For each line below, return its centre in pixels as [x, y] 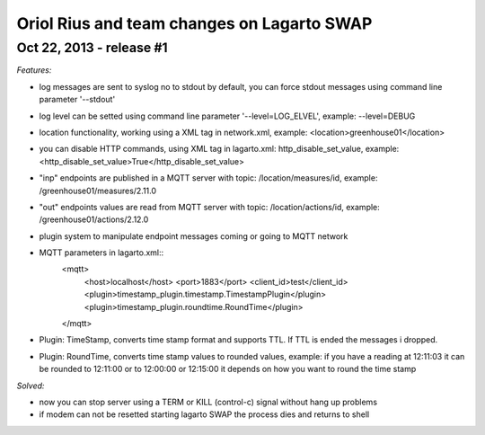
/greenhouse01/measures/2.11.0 [98, 191]
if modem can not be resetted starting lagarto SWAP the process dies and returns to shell [204, 414]
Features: [34, 70]
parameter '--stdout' [77, 100]
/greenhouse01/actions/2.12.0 [94, 219]
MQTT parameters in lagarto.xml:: [101, 253]
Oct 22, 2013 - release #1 [92, 48]
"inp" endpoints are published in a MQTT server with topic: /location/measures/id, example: [208, 178]
